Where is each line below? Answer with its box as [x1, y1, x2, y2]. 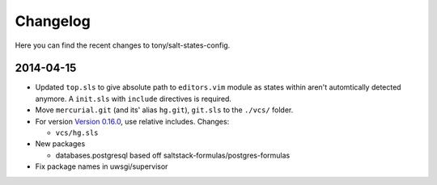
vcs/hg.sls [55, 128, 99, 137]
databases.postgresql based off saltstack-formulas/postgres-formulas [55, 150, 291, 160]
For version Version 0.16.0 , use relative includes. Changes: [35, 116, 230, 126]
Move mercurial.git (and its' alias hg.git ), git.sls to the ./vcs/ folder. [35, 105, 294, 115]
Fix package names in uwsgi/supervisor [35, 162, 168, 171]
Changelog [15, 12, 91, 30]
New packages [35, 139, 86, 149]
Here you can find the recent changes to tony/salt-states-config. [15, 40, 231, 50]
